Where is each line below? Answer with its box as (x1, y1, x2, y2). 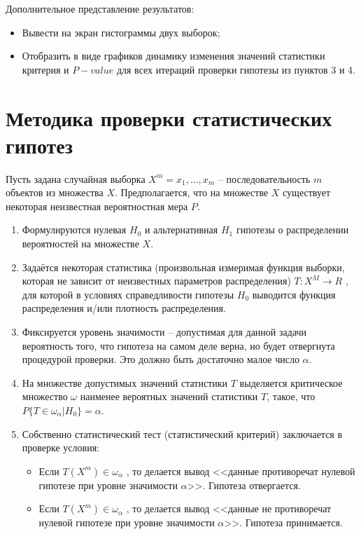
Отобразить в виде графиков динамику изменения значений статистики (22, 48, 325, 63)
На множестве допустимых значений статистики (22, 375, 228, 390)
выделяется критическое (239, 375, 343, 390)
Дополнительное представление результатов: (6, 1, 194, 15)
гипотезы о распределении (236, 222, 349, 237)
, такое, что (267, 389, 316, 404)
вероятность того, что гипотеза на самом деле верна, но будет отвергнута (22, 338, 335, 352)
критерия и (22, 62, 69, 76)
